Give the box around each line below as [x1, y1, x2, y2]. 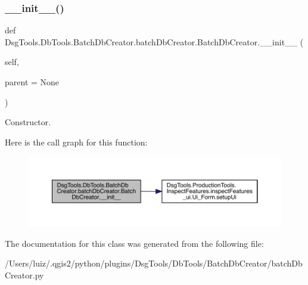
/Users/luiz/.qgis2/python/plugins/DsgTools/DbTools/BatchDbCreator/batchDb [5, 257, 303, 269]
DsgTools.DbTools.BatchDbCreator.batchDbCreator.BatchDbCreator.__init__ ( [5, 35, 304, 48]
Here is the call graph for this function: [5, 135, 148, 148]
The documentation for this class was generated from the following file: [5, 237, 264, 249]
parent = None [5, 76, 60, 88]
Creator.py [5, 269, 44, 281]
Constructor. [5, 116, 51, 128]
